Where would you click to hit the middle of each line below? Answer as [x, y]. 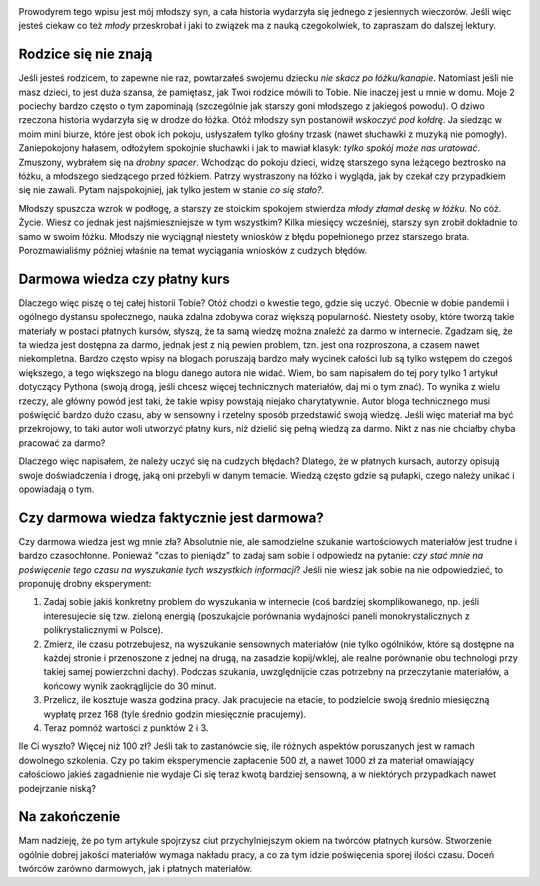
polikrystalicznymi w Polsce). [103, 630]
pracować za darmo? [62, 442]
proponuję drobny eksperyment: [85, 584]
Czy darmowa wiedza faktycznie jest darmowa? [171, 517]
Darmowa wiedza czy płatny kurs [124, 278]
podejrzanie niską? [57, 788]
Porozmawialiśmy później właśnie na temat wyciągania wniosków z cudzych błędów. [193, 250]
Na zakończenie [69, 816]
